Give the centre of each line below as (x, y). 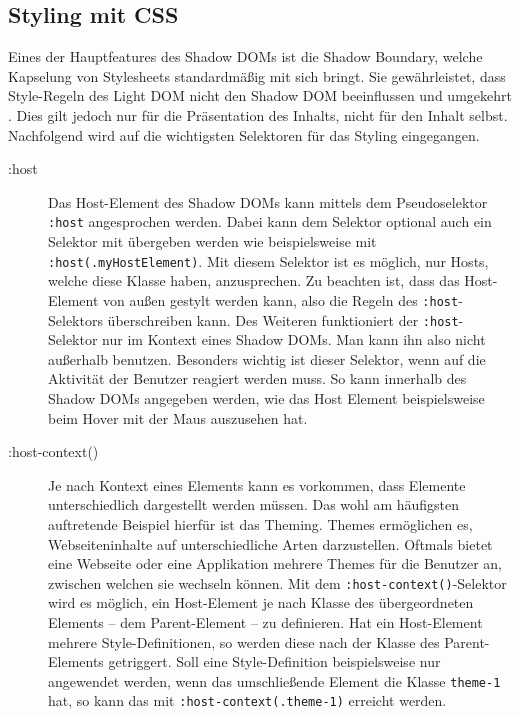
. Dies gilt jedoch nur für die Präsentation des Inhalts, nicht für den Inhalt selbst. (258, 114)
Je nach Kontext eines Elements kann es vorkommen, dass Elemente (257, 484)
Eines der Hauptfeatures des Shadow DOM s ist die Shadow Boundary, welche (245, 56)
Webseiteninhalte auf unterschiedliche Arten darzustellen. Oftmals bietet (270, 543)
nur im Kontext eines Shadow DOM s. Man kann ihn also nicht (294, 339)
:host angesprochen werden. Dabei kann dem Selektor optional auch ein (270, 221)
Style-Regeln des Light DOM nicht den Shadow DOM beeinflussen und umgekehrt (260, 95)
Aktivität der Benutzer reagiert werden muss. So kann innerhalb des (257, 378)
